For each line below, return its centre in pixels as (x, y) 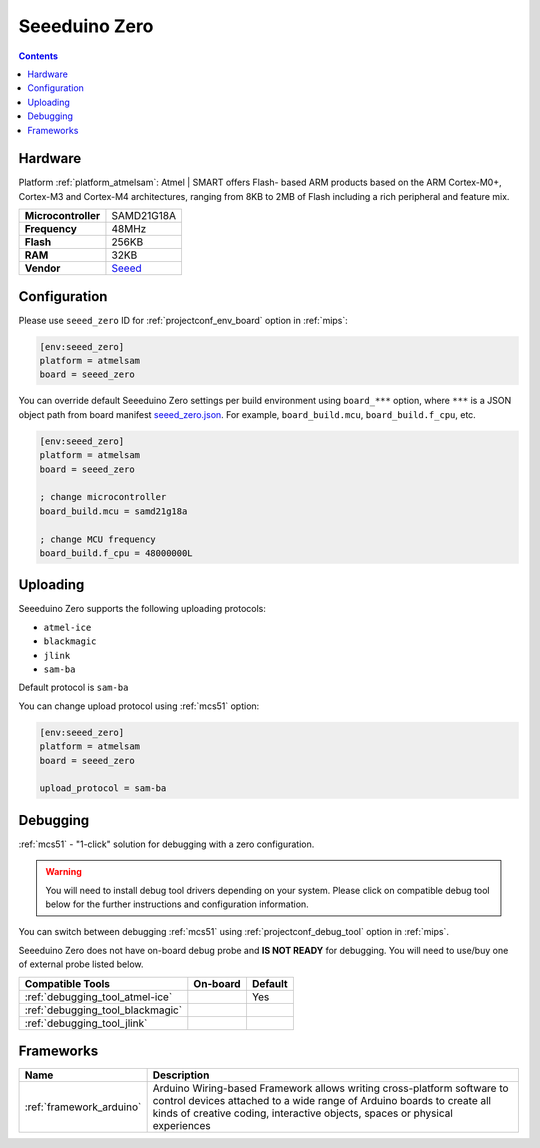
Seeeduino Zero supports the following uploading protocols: (142, 609)
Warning (63, 872)
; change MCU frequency (98, 539)
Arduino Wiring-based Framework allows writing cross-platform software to (330, 1088)
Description (181, 1075)
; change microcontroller (103, 497)
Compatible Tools (67, 983)
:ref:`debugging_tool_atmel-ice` (98, 997)
